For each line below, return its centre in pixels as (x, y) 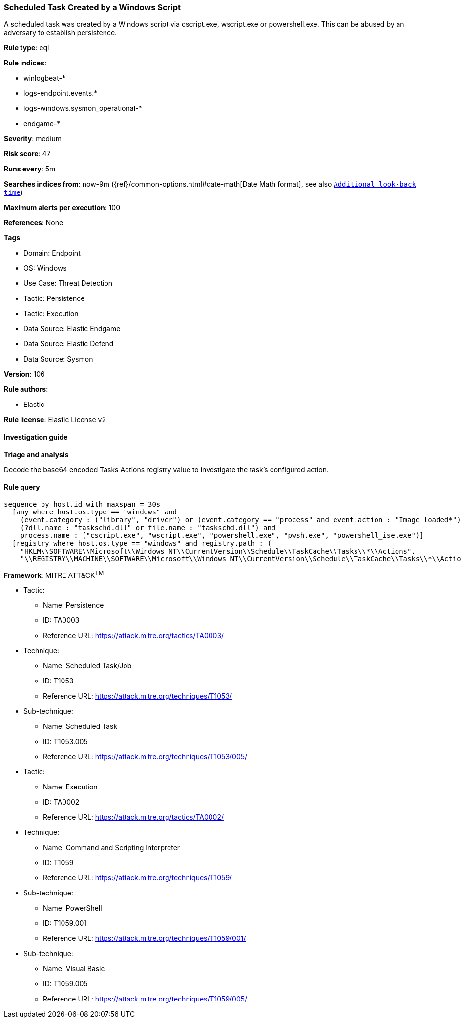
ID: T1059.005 (65, 984)
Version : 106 (24, 374)
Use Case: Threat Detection (68, 283)
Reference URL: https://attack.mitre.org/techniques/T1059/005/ (145, 999)
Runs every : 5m (30, 169)
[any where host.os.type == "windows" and (94, 512)
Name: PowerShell (73, 908)
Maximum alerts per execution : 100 (62, 208)
